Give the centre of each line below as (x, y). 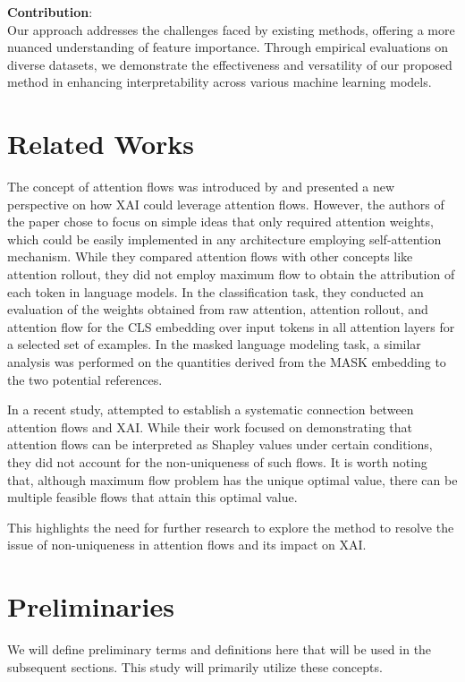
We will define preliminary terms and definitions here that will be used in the (220, 649)
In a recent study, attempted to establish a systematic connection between (211, 409)
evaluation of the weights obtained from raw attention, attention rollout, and (218, 309)
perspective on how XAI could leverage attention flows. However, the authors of (226, 204)
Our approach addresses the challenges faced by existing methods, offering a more (231, 29)
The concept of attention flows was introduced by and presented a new (201, 187)
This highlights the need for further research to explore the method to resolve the (231, 527)
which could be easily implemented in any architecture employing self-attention (224, 239)
